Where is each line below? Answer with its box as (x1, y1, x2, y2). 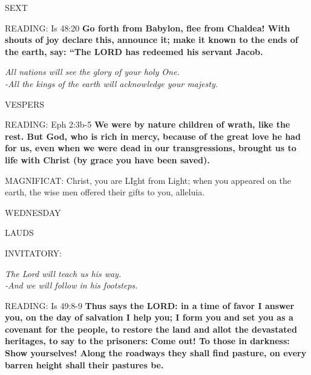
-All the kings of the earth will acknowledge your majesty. (5, 77, 218, 90)
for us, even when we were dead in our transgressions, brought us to (5, 142, 296, 154)
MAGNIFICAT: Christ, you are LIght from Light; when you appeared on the (5, 174, 292, 186)
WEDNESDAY (5, 206, 61, 218)
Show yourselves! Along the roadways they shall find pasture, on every (5, 347, 307, 359)
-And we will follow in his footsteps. (5, 279, 138, 292)
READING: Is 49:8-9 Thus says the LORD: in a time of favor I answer (5, 299, 295, 311)
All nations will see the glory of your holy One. (5, 65, 180, 78)
